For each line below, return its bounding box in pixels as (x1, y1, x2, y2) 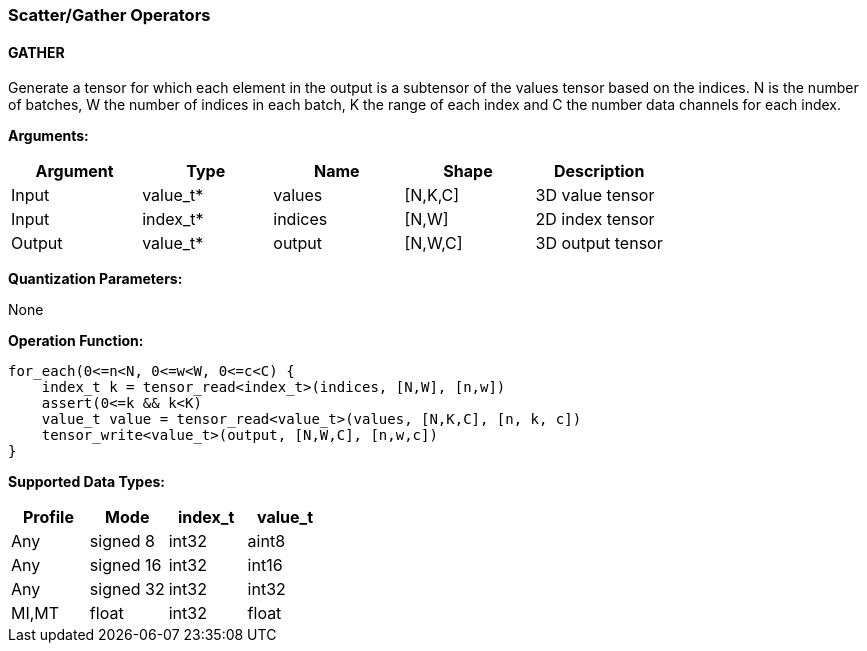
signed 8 (89, 531, 155, 552)
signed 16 (89, 555, 162, 576)
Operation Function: (8, 332, 144, 350)
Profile (22, 507, 74, 528)
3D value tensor (535, 185, 655, 206)
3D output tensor (535, 233, 663, 254)
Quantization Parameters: (8, 270, 183, 288)
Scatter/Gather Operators (8, 5, 211, 25)
